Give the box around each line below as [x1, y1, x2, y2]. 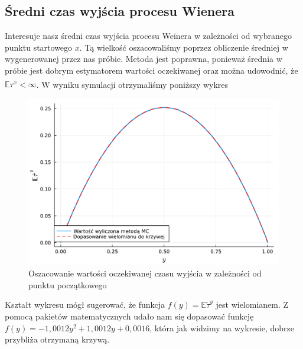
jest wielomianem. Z [216, 298, 289, 311]
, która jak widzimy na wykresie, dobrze [149, 321, 294, 334]
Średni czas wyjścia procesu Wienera [5, 2, 234, 20]
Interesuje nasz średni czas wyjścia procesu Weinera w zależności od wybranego [5, 29, 292, 42]
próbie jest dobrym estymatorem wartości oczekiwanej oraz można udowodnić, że [5, 64, 298, 76]
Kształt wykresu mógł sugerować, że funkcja [5, 298, 165, 311]
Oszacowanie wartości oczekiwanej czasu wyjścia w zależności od [28, 267, 262, 279]
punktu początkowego [28, 278, 107, 291]
